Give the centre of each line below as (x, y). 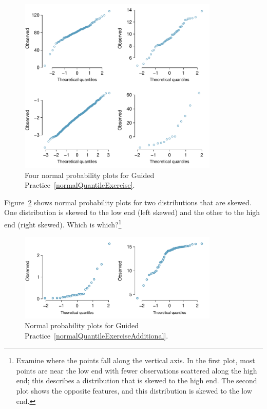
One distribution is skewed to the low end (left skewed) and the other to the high (132, 212)
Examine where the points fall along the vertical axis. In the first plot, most (136, 360)
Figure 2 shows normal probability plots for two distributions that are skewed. (128, 202)
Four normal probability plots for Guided (90, 175)
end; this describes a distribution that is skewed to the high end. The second (137, 380)
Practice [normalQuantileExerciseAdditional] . (97, 335)
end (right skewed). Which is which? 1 (63, 223)
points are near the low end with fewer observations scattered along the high (137, 370)
